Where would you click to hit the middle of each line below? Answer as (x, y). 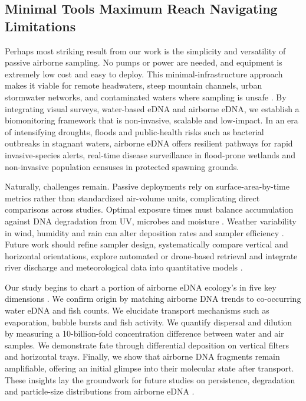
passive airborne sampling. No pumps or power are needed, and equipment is (144, 62)
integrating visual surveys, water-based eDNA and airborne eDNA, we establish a (152, 108)
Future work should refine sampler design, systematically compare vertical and (147, 244)
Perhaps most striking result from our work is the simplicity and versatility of (145, 50)
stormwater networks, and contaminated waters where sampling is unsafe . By (146, 97)
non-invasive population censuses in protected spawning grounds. (122, 166)
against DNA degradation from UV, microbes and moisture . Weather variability (151, 221)
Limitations (40, 26)
